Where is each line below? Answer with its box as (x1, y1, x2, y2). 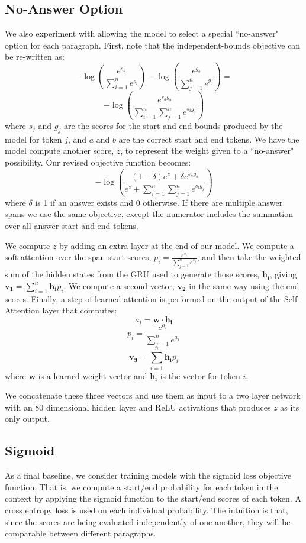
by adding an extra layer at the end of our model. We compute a (59, 239, 294, 251)
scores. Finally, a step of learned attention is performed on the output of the (5, 292, 282, 305)
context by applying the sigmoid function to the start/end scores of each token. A (5, 492, 301, 505)
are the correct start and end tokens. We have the (118, 132, 299, 145)
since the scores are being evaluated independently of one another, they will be (5, 515, 291, 528)
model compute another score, (5, 144, 114, 157)
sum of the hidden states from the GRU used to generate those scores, (5, 268, 260, 280)
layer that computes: (42, 304, 117, 316)
